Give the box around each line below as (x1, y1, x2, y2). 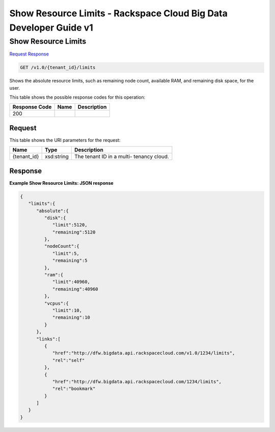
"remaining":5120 (52, 229, 96, 235)
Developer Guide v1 (9, 22, 94, 33)
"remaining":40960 (52, 286, 99, 292)
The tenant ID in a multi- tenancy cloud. (74, 153, 169, 160)
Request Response (9, 51, 49, 57)
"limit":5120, (52, 222, 88, 228)
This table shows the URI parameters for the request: (9, 137, 121, 143)
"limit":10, (52, 307, 82, 313)
